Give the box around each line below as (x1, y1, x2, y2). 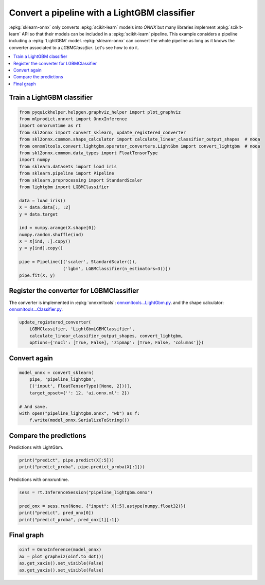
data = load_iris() (19, 197, 66, 203)
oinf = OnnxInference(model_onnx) (19, 547, 102, 552)
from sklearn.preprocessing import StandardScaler (19, 177, 143, 183)
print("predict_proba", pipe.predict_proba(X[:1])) (19, 464, 145, 470)
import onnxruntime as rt (19, 123, 81, 128)
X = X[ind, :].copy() (19, 239, 71, 244)
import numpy (19, 157, 51, 162)
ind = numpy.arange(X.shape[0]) (19, 225, 97, 230)
